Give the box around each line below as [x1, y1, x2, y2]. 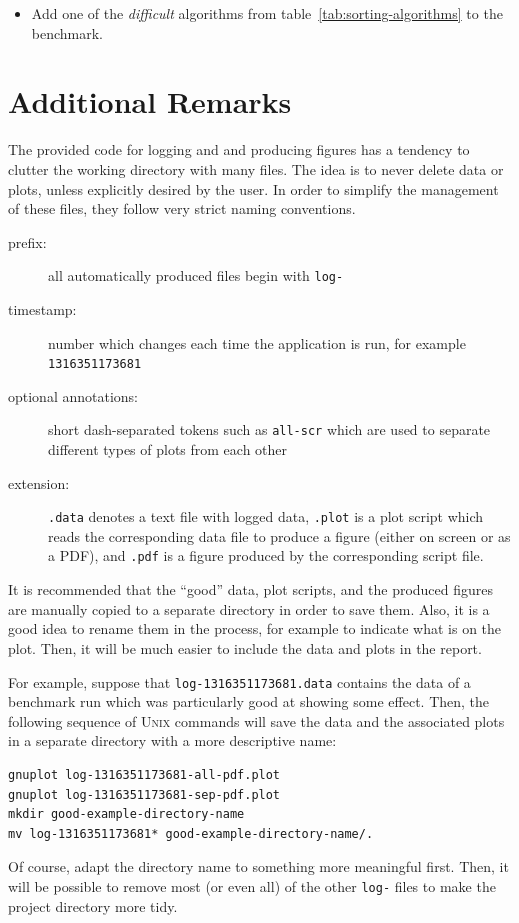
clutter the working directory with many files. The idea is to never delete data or [8, 158, 504, 179]
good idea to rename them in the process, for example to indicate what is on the [8, 618, 502, 639]
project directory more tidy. [8, 895, 178, 916]
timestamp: [8, 298, 77, 319]
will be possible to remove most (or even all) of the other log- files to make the [8, 875, 496, 896]
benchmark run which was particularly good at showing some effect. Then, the [8, 691, 490, 712]
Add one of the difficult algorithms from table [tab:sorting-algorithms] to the [31, 3, 503, 23]
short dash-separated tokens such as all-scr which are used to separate [48, 419, 491, 440]
